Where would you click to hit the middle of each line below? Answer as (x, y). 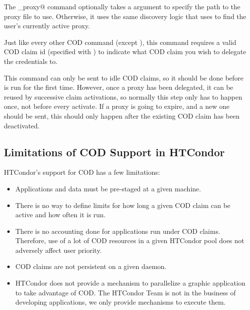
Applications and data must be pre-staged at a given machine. (108, 188)
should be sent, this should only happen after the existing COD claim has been (122, 115)
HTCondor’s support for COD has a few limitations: (82, 172)
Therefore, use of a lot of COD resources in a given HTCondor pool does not (130, 240)
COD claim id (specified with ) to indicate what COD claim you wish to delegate (125, 52)
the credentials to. (31, 61)
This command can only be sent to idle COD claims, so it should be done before (124, 77)
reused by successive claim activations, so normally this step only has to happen (123, 96)
